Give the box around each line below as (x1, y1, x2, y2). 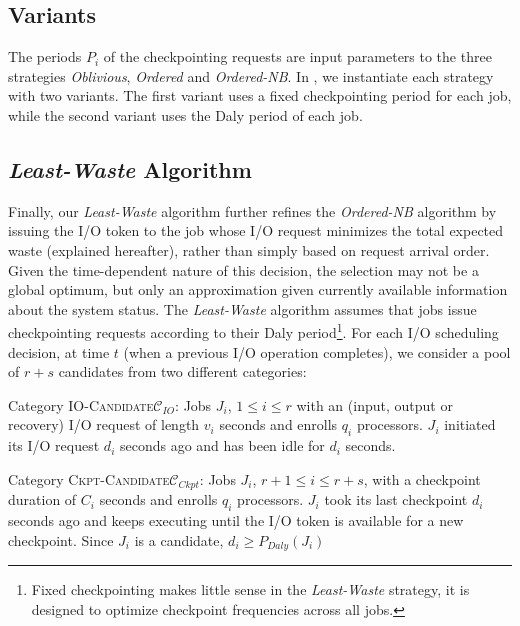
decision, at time (8, 341, 110, 362)
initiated (444, 414, 496, 435)
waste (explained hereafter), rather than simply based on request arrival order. (8, 239, 490, 260)
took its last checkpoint (324, 489, 468, 510)
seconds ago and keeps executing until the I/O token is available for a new (8, 510, 464, 531)
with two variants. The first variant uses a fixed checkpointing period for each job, (8, 85, 512, 106)
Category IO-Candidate (8, 394, 154, 415)
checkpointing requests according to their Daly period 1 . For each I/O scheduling (8, 319, 499, 342)
